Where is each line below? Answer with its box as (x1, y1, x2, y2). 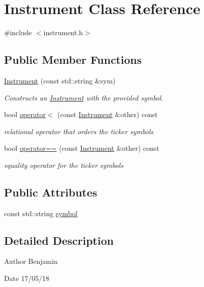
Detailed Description (4, 232, 114, 248)
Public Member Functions (4, 52, 142, 67)
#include (4, 27, 32, 38)
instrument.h (43, 27, 83, 38)
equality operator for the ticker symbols (4, 159, 124, 170)
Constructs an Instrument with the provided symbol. (4, 92, 163, 103)
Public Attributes (4, 184, 97, 200)
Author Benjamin (4, 256, 58, 266)
